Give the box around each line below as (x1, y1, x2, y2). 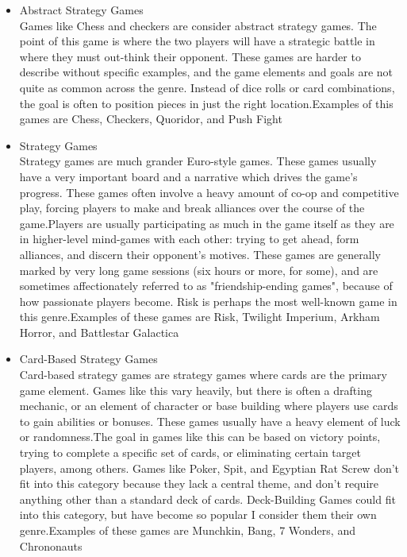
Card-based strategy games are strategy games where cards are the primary (19, 366, 387, 383)
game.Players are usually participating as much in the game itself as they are (19, 215, 394, 231)
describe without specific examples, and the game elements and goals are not (19, 64, 393, 80)
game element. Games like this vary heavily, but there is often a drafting (19, 381, 372, 398)
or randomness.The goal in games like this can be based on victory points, (19, 428, 381, 445)
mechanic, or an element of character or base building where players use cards (19, 397, 398, 414)
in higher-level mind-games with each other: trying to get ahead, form (19, 230, 359, 247)
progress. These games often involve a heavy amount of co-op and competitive (19, 184, 399, 200)
